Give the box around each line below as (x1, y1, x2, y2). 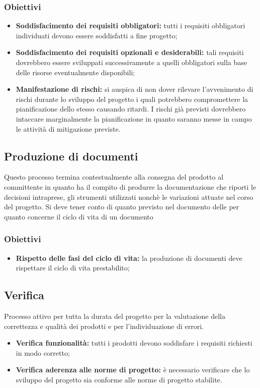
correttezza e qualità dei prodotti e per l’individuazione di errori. (4, 320, 204, 331)
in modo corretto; (16, 347, 70, 358)
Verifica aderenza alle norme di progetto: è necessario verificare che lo (16, 364, 250, 375)
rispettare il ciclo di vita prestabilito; (16, 262, 130, 273)
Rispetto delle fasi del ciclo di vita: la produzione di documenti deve (16, 252, 242, 263)
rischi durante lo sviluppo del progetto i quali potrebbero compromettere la (16, 93, 248, 104)
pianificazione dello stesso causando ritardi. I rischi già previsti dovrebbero (16, 103, 246, 114)
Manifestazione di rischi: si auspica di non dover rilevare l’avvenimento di (16, 84, 253, 94)
